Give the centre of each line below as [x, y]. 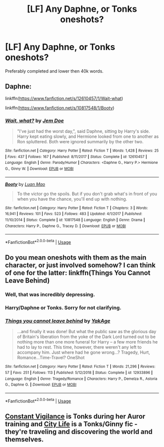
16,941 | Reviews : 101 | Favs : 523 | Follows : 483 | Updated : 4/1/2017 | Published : [74, 214]
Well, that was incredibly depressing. [50, 294]
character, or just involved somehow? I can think [80, 265]
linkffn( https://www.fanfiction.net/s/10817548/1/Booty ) [60, 108]
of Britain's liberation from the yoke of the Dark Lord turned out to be [86, 337]
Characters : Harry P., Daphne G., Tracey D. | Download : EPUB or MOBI [65, 226]
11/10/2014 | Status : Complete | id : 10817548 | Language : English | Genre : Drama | [75, 220]
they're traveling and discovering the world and [79, 432]
